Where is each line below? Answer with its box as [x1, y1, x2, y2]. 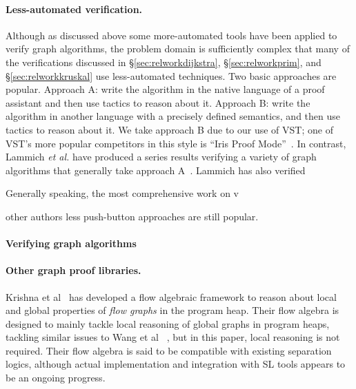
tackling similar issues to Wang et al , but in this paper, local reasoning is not [6, 330, 340, 344]
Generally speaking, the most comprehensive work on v [6, 186, 239, 200]
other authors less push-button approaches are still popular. [6, 209, 259, 223]
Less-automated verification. [6, 1, 143, 16]
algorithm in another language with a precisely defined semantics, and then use [6, 109, 340, 123]
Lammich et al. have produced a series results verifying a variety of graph [6, 149, 317, 164]
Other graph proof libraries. [6, 263, 141, 277]
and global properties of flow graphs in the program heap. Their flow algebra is [6, 303, 339, 317]
